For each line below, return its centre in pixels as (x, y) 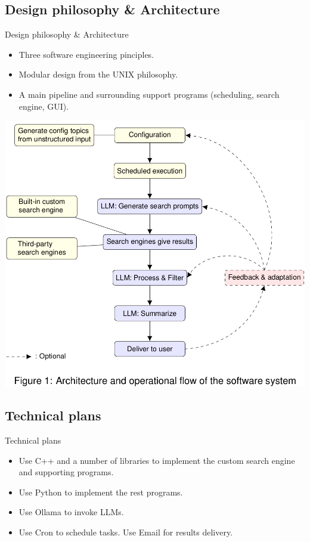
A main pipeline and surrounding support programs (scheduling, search (149, 94)
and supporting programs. (66, 472)
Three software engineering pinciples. (86, 54)
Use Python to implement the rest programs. (101, 492)
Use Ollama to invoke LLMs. (71, 512)
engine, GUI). (44, 106)
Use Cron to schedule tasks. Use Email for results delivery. (126, 532)
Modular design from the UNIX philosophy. (98, 74)
